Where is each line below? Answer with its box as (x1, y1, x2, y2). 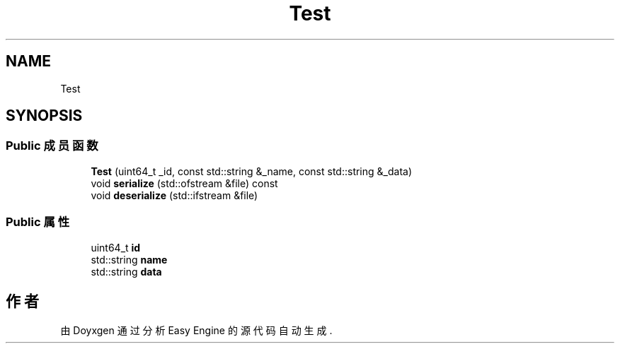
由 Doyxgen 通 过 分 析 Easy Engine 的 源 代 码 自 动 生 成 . (60, 324, 333, 337)
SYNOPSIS (6, 107, 83, 125)
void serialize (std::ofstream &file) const (91, 177, 278, 189)
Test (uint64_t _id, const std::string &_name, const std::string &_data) (91, 165, 412, 177)
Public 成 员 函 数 (6, 138, 98, 153)
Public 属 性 (6, 215, 70, 230)
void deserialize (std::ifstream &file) (91, 189, 258, 201)
